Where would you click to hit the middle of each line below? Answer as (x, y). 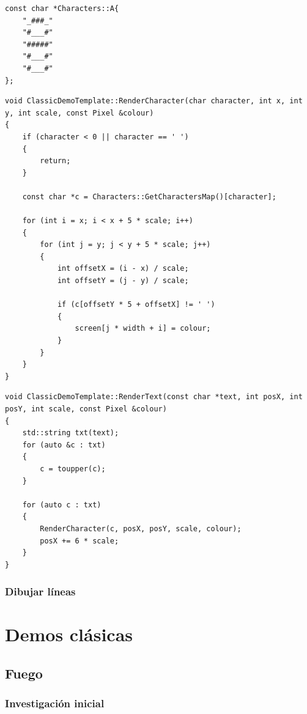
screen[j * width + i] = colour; (143, 329)
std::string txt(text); (71, 433)
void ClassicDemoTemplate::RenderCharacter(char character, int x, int (154, 101)
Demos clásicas (69, 634)
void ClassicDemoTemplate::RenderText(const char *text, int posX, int (154, 397)
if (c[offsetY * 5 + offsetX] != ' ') (136, 305)
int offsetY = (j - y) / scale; (123, 281)
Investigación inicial (55, 703)
